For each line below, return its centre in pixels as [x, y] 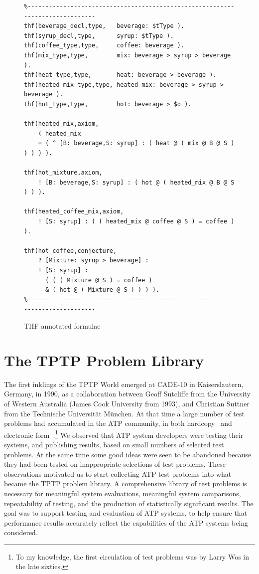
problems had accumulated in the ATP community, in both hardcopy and [118, 423]
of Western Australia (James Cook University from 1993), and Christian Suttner [127, 403]
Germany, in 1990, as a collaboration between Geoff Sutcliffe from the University [127, 394]
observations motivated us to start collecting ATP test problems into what [118, 474]
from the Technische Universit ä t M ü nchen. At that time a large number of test [124, 413]
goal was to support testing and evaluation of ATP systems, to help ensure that [126, 513]
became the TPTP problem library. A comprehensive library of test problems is [126, 483]
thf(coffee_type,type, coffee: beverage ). [104, 46]
